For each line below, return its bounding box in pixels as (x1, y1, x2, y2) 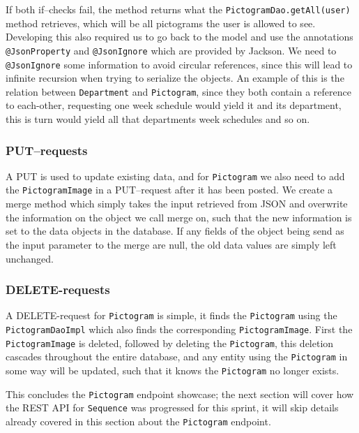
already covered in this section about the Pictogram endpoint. (6, 413, 271, 428)
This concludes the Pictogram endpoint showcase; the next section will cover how (6, 386, 354, 401)
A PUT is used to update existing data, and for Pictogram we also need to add (6, 168, 345, 183)
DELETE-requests (6, 281, 110, 298)
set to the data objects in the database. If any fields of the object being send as (6, 223, 344, 238)
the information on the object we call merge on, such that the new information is (6, 210, 352, 224)
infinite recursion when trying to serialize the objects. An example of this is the (6, 71, 344, 85)
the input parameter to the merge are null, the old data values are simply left (6, 237, 337, 251)
